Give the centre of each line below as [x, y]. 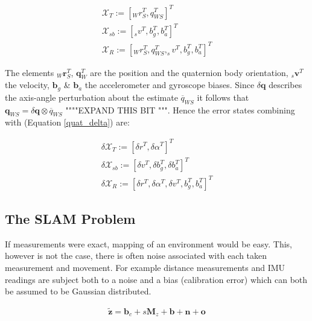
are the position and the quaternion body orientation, [189, 72]
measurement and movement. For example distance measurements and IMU [145, 268]
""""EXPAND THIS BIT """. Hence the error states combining [180, 110]
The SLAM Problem [70, 219]
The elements [30, 72]
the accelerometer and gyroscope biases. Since [170, 85]
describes [285, 85]
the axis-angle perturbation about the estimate [91, 97]
